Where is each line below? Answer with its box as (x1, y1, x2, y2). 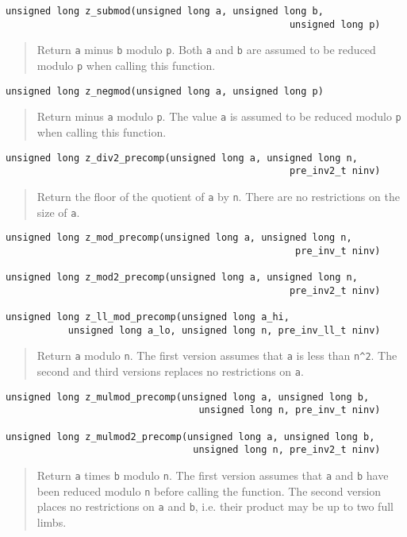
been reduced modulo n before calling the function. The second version (36, 482, 382, 499)
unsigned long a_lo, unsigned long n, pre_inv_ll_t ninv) (67, 324, 381, 336)
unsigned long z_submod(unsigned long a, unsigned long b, (6, 6, 324, 17)
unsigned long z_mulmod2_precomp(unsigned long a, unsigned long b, (6, 431, 375, 442)
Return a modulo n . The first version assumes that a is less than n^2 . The (36, 347, 397, 364)
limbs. (36, 513, 67, 530)
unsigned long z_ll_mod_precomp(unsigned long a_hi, (6, 311, 290, 323)
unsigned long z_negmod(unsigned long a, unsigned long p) (6, 85, 324, 97)
